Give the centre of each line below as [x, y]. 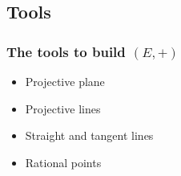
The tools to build [66, 51]
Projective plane [65, 81]
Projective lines [63, 108]
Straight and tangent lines [89, 135]
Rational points [63, 162]
